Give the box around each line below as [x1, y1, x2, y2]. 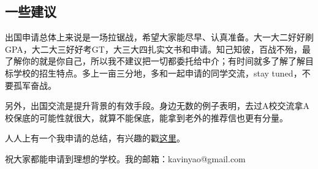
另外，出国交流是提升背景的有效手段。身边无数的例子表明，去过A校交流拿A [5, 99, 309, 112]
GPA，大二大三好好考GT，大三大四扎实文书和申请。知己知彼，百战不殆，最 [5, 42, 311, 55]
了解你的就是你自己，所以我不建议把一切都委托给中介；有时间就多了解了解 [5, 54, 305, 67]
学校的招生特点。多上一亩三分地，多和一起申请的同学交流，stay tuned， [13, 66, 302, 79]
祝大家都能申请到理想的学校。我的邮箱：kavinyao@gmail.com [5, 152, 246, 165]
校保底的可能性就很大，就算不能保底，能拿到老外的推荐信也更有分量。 [5, 111, 288, 124]
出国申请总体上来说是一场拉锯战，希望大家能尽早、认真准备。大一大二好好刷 [5, 31, 314, 43]
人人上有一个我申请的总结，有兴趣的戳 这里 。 [5, 132, 185, 145]
